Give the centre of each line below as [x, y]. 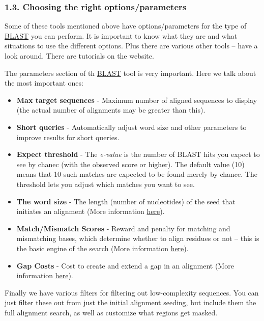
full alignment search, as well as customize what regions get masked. [111, 312]
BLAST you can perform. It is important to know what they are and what [121, 35]
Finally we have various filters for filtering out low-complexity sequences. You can [132, 292]
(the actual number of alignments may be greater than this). [111, 110]
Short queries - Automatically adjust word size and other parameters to [131, 127]
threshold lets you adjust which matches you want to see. [106, 184]
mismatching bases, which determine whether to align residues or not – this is [138, 238]
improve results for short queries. [68, 137]
